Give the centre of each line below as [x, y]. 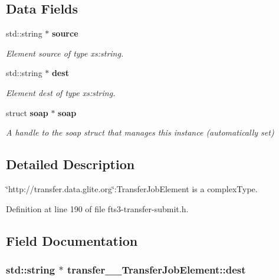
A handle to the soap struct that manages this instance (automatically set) [140, 132]
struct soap [27, 112]
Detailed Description [70, 164]
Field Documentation [72, 240]
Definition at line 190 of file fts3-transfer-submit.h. [97, 208]
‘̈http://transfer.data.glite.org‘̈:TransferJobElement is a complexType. [132, 188]
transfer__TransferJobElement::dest [156, 269]
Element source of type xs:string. [65, 53]
